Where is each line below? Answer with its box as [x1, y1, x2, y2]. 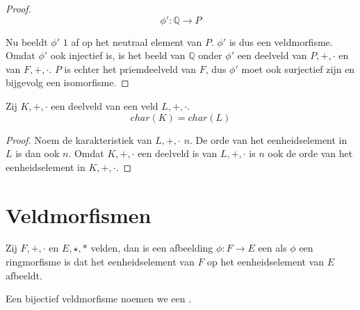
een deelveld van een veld [51, 98, 158, 113]
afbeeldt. [6, 268, 42, 282]
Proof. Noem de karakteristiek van [6, 132, 152, 147]
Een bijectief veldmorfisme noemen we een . [6, 291, 192, 306]
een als [258, 240, 287, 255]
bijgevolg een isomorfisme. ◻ [6, 75, 129, 90]
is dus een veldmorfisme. [229, 34, 333, 49]
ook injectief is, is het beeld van [50, 48, 186, 63]
